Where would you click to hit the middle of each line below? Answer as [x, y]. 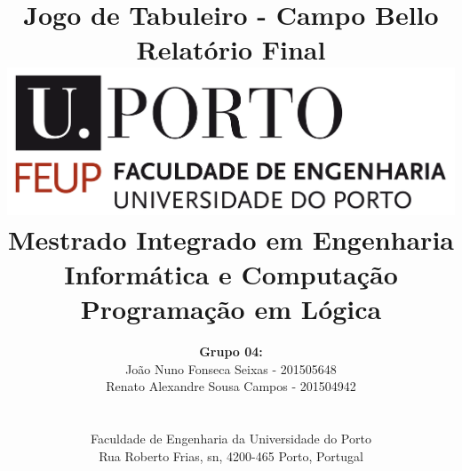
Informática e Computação [231, 273]
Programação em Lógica [231, 309]
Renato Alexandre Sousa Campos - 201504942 [231, 386]
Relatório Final [231, 49]
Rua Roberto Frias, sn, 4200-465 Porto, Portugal [231, 455]
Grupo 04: [231, 351]
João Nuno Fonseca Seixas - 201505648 [231, 368]
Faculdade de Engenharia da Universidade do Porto [231, 439]
